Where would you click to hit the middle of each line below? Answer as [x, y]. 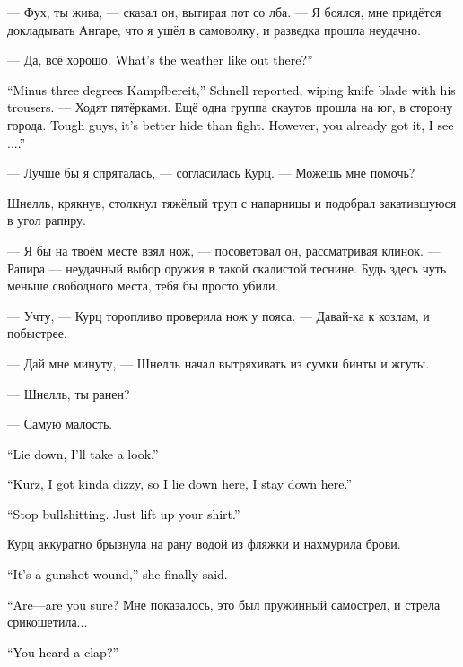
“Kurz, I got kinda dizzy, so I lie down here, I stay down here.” [180, 484]
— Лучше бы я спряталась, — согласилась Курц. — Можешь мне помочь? [211, 173]
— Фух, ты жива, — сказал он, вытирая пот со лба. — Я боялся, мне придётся [224, 12]
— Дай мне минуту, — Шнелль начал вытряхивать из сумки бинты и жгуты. [218, 363]
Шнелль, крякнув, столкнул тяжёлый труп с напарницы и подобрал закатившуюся [232, 202]
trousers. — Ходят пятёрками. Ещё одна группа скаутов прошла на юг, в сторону [230, 107]
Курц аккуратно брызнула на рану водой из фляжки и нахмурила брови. [204, 544]
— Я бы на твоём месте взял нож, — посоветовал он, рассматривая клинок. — [224, 250]
